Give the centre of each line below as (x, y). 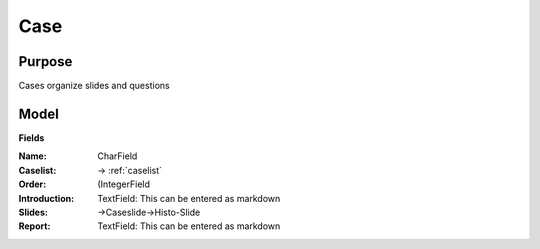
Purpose (45, 61)
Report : (34, 226)
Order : (32, 184)
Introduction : (46, 198)
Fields (31, 137)
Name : (32, 156)
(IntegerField (123, 184)
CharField (117, 156)
